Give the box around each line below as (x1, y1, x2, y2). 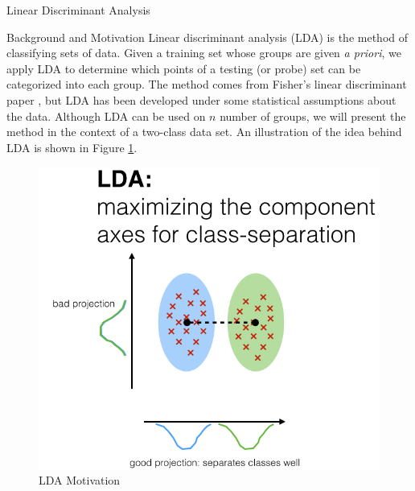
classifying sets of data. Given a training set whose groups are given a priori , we (6, 44, 401, 61)
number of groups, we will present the (220, 107, 406, 124)
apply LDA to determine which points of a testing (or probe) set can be (6, 60, 361, 76)
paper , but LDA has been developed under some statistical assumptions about (6, 91, 397, 108)
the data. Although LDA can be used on (6, 107, 206, 124)
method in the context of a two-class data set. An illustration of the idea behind (6, 123, 402, 140)
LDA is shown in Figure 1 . (6, 138, 138, 155)
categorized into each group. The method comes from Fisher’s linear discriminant (6, 76, 407, 93)
